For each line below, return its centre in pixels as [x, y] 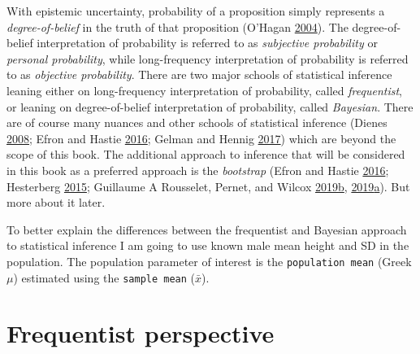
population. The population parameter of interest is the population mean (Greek [209, 261]
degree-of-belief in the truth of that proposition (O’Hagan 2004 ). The [178, 26]
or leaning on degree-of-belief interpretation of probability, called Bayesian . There [210, 106]
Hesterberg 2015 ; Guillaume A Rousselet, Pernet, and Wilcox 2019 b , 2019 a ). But [208, 186]
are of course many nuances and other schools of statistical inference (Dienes [197, 122]
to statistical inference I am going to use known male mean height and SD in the [208, 245]
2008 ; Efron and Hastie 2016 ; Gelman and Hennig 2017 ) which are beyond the [201, 138]
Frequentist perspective [141, 333]
